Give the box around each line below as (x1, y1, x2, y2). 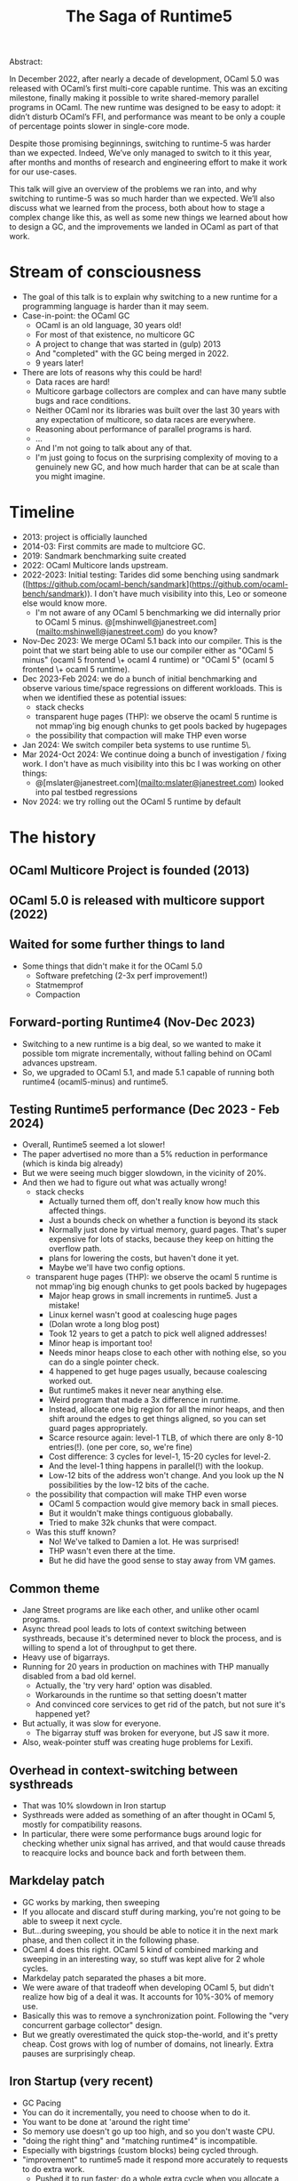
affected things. (48, 1205, 106, 1216)
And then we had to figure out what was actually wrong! (21, 1177, 227, 1188)
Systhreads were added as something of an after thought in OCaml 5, (21, 1810, 276, 1821)
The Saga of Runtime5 (65, 6, 233, 27)
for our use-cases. (9, 166, 77, 177)
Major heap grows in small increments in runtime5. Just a (48, 1291, 258, 1301)
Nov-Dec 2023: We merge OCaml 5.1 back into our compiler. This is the (21, 636, 282, 647)
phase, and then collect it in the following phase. (21, 1935, 200, 1945)
